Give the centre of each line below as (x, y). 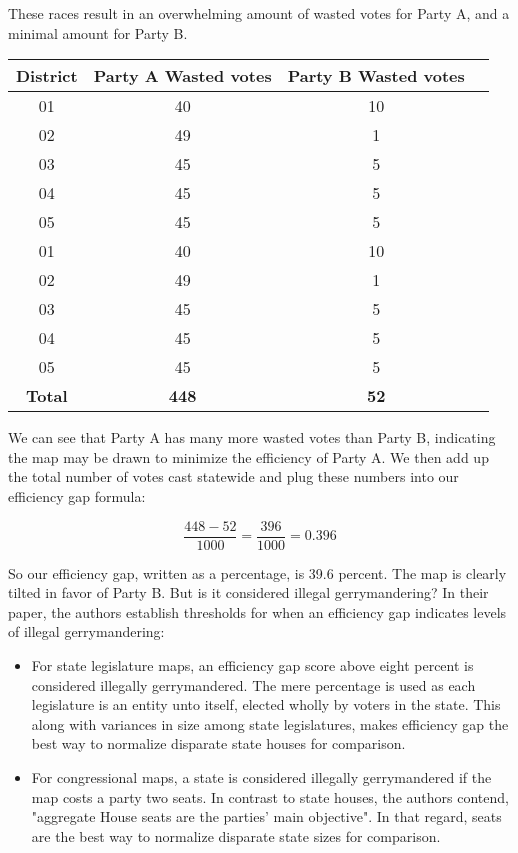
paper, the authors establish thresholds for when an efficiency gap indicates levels (257, 611)
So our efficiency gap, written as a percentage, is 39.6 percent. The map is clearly (257, 572)
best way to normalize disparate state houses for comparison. (218, 743)
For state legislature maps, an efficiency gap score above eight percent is (252, 665)
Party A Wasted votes (182, 76)
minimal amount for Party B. (98, 32)
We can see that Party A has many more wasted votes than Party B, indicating (252, 437)
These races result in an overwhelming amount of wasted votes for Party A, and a (259, 13)
